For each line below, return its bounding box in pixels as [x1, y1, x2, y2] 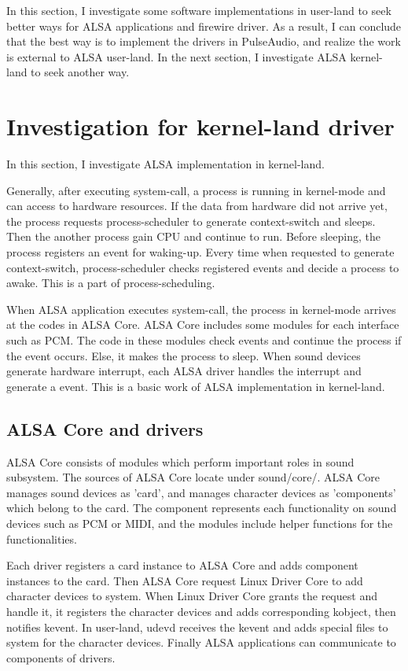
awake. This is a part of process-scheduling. [6, 275, 215, 291]
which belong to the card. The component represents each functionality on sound [6, 500, 397, 516]
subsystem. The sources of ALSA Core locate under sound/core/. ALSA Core [6, 469, 380, 485]
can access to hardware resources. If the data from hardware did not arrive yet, [6, 197, 388, 214]
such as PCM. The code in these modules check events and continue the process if [6, 332, 402, 348]
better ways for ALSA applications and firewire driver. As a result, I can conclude [6, 17, 402, 34]
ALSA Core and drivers [6, 416, 204, 441]
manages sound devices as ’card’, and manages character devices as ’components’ [6, 484, 396, 500]
